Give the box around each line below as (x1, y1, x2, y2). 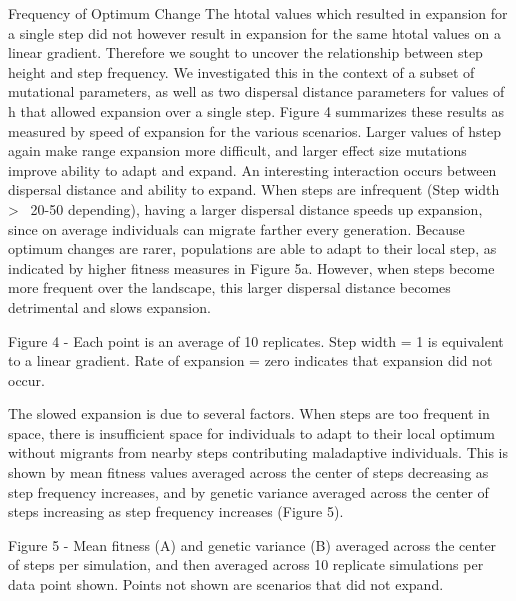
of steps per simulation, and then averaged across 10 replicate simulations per (8, 554, 484, 575)
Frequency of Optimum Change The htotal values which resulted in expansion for (8, 3, 508, 23)
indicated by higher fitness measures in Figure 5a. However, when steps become (8, 257, 495, 278)
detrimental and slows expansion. (8, 296, 211, 317)
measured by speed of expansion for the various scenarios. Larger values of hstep (8, 120, 501, 141)
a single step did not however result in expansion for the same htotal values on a (8, 22, 501, 43)
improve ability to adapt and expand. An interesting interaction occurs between (8, 159, 497, 180)
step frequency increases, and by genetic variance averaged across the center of (8, 481, 489, 502)
